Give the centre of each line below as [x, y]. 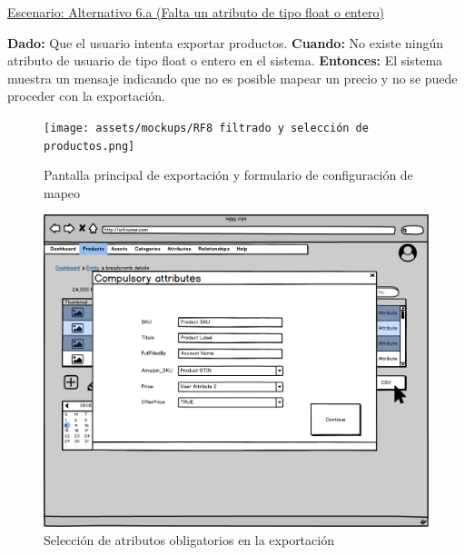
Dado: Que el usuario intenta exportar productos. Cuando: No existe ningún [226, 42]
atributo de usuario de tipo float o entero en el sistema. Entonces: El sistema [225, 60]
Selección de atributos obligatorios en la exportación [189, 539]
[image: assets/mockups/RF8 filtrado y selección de [206, 128]
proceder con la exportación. [86, 96]
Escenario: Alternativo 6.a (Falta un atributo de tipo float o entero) [196, 12]
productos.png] [89, 146]
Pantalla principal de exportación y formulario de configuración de [228, 175]
